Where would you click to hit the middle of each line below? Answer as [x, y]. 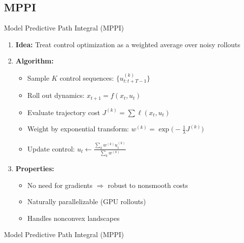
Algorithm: [35, 61]
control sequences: [87, 77]
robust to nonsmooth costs [148, 185]
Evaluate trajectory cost [64, 112]
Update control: [51, 148]
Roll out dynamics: [56, 95]
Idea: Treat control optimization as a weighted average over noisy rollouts [128, 44]
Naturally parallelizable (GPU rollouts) [87, 201]
